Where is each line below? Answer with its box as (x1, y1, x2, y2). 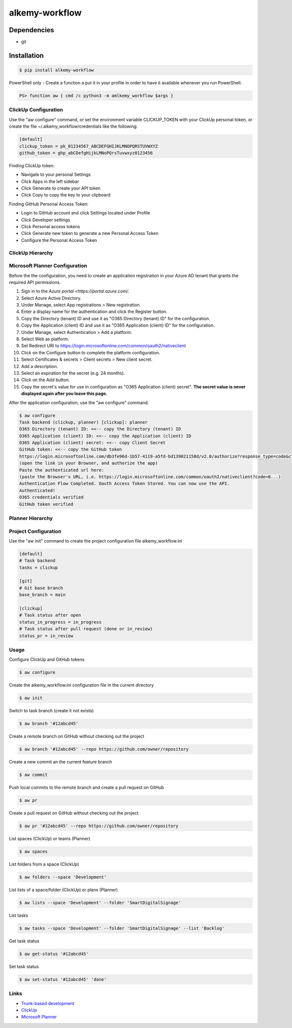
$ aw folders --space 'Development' (19, 874, 107, 880)
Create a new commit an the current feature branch (9, 759, 112, 765)
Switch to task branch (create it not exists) (9, 708, 94, 714)
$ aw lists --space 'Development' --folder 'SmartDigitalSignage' (19, 900, 181, 906)
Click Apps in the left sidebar (21, 178, 79, 184)
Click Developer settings (21, 217, 71, 223)
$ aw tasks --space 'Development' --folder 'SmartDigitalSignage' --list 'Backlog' (19, 925, 225, 931)
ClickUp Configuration (9, 106, 63, 113)
